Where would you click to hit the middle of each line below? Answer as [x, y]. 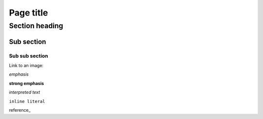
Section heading [36, 26]
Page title [28, 13]
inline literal [27, 101]
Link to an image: [26, 65]
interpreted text [25, 92]
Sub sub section [28, 56]
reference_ [20, 110]
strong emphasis [27, 83]
